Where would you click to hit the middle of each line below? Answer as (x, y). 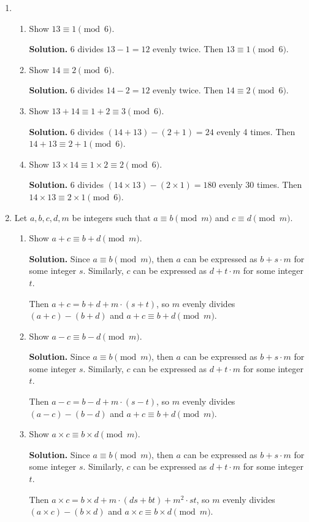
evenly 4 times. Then (256, 131)
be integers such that (111, 217)
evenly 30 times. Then (261, 185)
